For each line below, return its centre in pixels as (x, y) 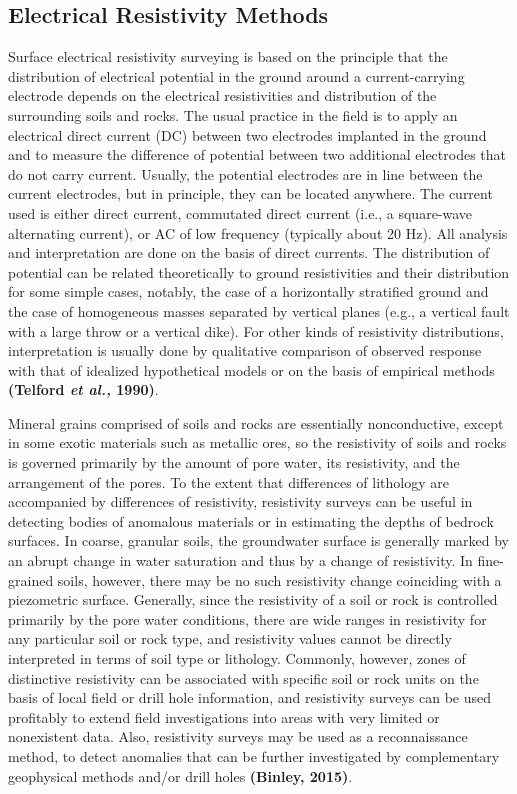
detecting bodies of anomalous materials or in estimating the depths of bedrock (251, 520)
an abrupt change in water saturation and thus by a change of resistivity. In (240, 560)
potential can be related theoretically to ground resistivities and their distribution (259, 271)
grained (31, 579)
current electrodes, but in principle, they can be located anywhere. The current (250, 193)
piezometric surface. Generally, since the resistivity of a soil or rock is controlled (253, 599)
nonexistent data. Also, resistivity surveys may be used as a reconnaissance (238, 736)
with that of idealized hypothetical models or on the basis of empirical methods (251, 369)
